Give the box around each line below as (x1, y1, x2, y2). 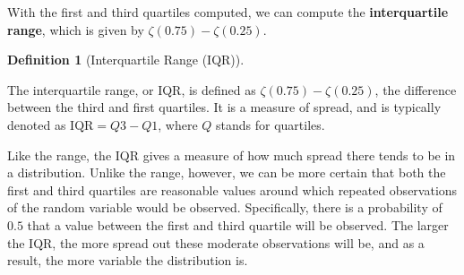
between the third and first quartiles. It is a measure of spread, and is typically (7, 98, 442, 116)
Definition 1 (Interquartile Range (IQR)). (7, 50, 245, 69)
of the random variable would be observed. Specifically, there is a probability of (7, 198, 443, 217)
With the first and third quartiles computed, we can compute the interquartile (7, 3, 449, 21)
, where (158, 115, 198, 133)
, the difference (374, 80, 457, 99)
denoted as (7, 115, 66, 133)
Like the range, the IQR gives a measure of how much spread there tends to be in (7, 145, 456, 164)
